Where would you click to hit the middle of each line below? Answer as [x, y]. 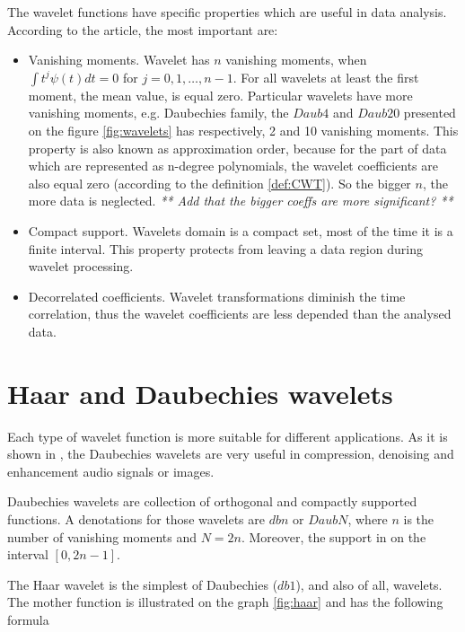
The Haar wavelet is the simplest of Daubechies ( [143, 584]
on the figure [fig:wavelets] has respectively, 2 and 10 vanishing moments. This [243, 130]
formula [28, 619]
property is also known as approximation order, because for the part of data [237, 148]
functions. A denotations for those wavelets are [136, 519]
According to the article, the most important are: [143, 29]
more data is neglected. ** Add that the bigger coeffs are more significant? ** [241, 201]
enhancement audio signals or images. [111, 471]
